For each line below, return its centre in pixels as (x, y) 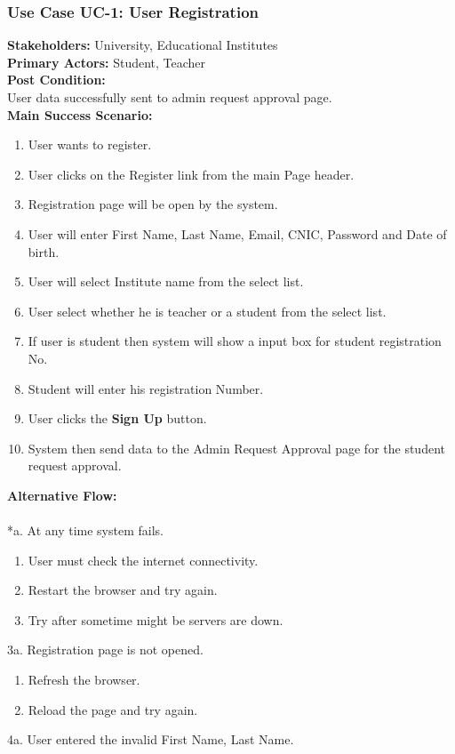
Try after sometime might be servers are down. (156, 619)
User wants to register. (90, 144)
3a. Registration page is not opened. (105, 650)
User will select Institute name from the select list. (166, 281)
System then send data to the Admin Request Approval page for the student (236, 448)
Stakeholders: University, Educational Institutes (143, 45)
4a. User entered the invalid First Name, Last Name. (151, 739)
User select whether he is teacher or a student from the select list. (207, 311)
